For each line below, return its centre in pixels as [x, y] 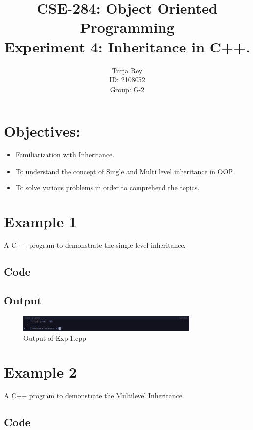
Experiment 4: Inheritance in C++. [127, 46]
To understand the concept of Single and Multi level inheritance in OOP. [125, 171]
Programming [127, 27]
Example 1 [41, 221]
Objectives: [42, 131]
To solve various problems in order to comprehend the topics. [107, 188]
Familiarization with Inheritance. [65, 155]
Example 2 [41, 371]
